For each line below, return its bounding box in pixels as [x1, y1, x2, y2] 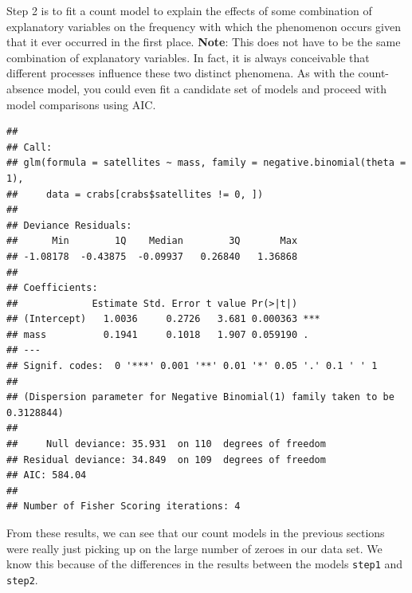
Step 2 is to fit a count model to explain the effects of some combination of [6, 2, 372, 18]
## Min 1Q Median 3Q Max [6, 235, 298, 247]
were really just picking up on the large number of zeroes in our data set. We [6, 540, 383, 556]
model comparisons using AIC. [6, 96, 156, 112]
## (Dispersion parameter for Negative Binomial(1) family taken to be [6, 391, 394, 403]
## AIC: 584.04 [6, 469, 87, 481]
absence [6, 80, 44, 96]
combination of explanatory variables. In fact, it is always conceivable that [6, 49, 370, 65]
